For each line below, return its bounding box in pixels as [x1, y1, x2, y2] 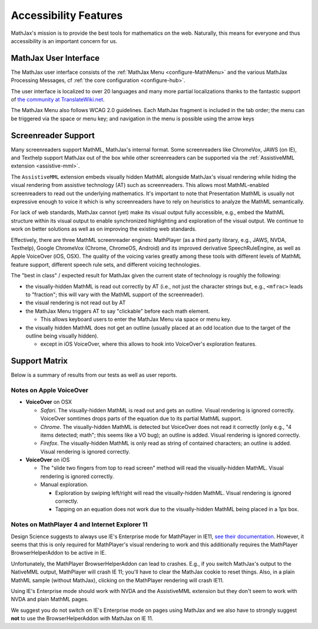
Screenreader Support [11, 130, 95, 140]
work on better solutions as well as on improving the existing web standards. [11, 225, 197, 232]
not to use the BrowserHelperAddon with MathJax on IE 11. [11, 615, 154, 622]
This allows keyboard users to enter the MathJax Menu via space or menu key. [40, 316, 231, 323]
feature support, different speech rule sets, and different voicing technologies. [11, 261, 201, 268]
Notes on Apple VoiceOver [11, 386, 88, 394]
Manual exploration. [40, 481, 88, 488]
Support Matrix [11, 356, 68, 366]
